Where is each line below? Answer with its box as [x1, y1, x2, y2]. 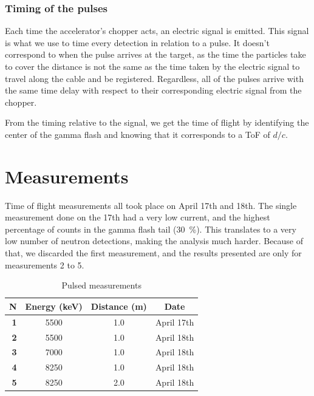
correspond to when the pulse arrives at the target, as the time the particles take [5, 48, 306, 61]
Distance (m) [90, 299, 147, 312]
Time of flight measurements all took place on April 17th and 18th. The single [5, 199, 297, 211]
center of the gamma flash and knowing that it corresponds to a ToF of [5, 128, 270, 140]
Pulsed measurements [61, 279, 142, 292]
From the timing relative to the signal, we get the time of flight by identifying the [5, 116, 309, 129]
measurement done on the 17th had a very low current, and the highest [5, 211, 270, 224]
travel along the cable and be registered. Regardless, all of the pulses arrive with [5, 72, 304, 84]
